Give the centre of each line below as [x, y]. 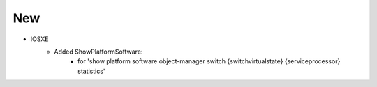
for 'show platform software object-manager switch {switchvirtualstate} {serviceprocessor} [209, 61]
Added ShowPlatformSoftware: [98, 52]
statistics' [91, 71]
